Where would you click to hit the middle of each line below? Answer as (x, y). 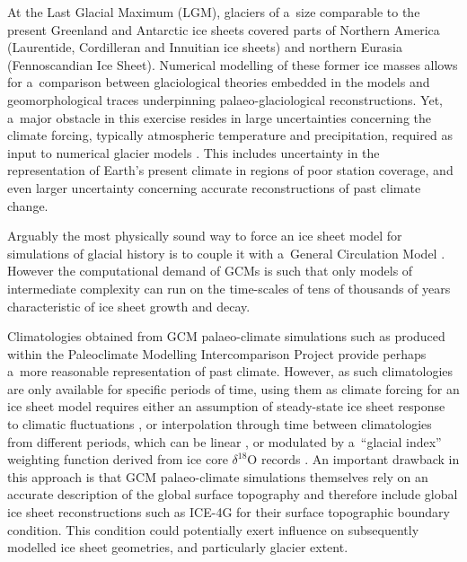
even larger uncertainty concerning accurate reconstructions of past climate (214, 187)
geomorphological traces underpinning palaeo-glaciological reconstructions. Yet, (225, 99)
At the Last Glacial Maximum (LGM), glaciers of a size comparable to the (214, 12)
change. (28, 205)
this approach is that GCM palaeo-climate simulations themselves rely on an (218, 476)
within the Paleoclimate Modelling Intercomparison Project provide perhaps (217, 353)
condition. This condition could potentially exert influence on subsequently (213, 529)
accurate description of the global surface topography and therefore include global (233, 494)
